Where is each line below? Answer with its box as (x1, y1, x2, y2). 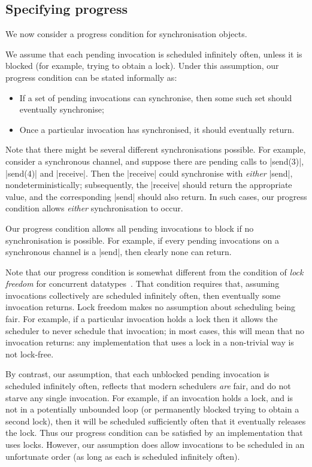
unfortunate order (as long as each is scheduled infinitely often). (5, 450, 240, 462)
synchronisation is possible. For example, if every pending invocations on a (5, 233, 279, 246)
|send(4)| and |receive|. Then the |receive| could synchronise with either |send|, (5, 166, 293, 179)
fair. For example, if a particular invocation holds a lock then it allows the (5, 313, 278, 325)
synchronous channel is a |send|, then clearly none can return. (5, 245, 232, 258)
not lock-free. (5, 347, 54, 360)
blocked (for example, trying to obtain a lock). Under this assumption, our (5, 59, 279, 72)
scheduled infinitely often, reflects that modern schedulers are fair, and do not (5, 380, 291, 392)
